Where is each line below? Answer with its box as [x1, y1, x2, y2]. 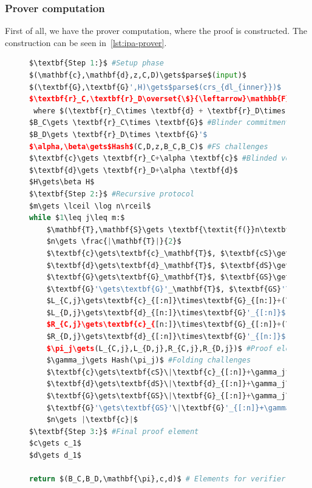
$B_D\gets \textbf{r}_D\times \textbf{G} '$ [29, 130, 208, 139]
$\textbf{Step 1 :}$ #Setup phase [29, 59, 164, 68]
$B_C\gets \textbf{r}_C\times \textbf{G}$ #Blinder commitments [29, 118, 294, 127]
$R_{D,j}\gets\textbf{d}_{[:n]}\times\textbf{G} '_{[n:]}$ [46, 332, 286, 341]
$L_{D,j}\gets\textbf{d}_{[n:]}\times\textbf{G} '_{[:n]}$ [46, 308, 286, 317]
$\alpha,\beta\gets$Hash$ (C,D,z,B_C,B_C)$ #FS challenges [29, 142, 268, 151]
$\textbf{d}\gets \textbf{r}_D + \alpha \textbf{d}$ [29, 165, 238, 175]
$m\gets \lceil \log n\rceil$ [29, 201, 151, 210]
